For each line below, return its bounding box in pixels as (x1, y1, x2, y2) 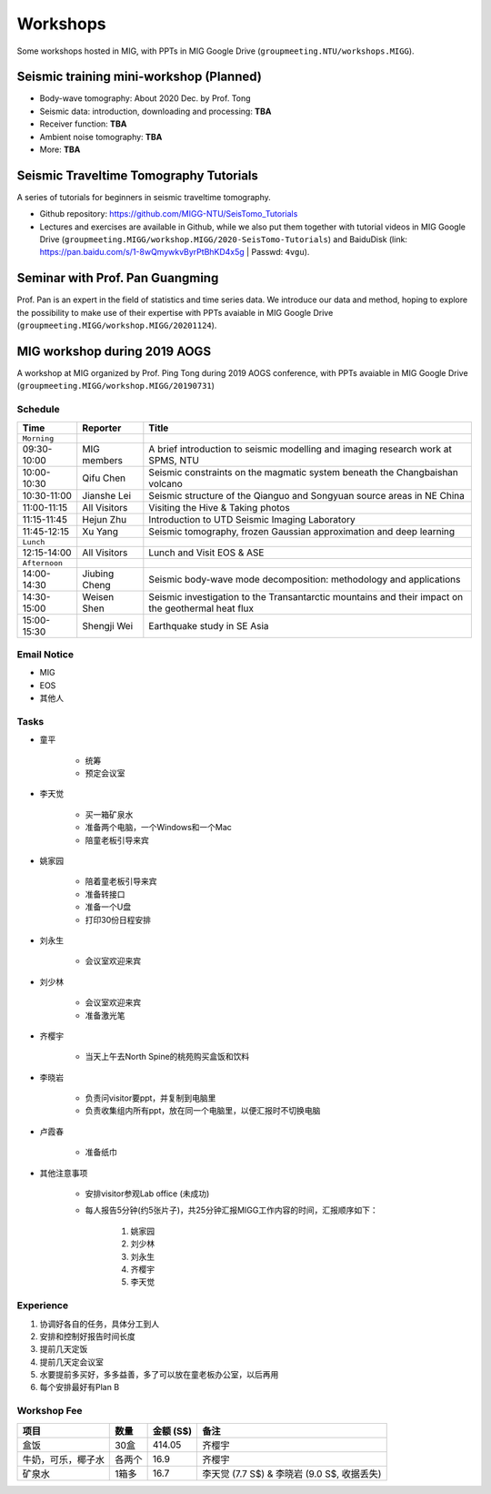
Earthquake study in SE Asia (148, 619, 269, 632)
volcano (148, 477, 184, 490)
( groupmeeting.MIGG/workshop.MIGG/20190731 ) (16, 381, 215, 391)
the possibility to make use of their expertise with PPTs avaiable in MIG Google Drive (16, 307, 334, 318)
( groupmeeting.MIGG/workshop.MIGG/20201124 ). (16, 320, 217, 331)
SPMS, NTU (148, 453, 200, 466)
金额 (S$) (152, 1425, 193, 1438)
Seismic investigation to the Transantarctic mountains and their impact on (148, 590, 464, 603)
